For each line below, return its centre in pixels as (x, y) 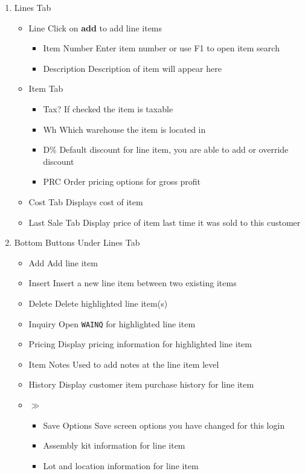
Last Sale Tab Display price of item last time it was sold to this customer (165, 222)
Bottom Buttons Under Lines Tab (77, 242)
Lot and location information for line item (121, 465)
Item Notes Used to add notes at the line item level (124, 364)
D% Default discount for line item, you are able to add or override (166, 149)
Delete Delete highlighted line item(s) (98, 303)
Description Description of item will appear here (132, 68)
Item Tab (46, 88)
